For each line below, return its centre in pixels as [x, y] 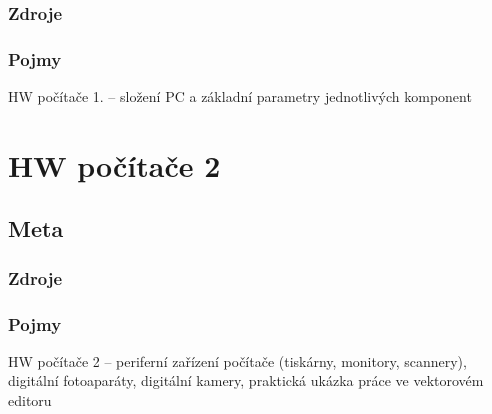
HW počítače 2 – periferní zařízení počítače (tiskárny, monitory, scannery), [237, 360]
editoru [30, 400]
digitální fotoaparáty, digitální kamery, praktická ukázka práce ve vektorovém [246, 380]
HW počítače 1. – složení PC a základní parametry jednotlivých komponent [240, 96]
